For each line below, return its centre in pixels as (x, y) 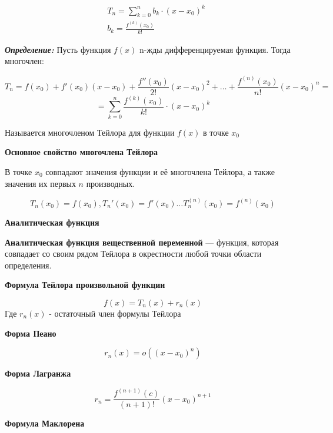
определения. (28, 265)
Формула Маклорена (45, 423)
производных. (111, 183)
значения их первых (40, 183)
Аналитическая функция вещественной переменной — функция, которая (142, 242)
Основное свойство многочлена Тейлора (81, 152)
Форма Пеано (31, 333)
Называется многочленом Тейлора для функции (90, 132)
